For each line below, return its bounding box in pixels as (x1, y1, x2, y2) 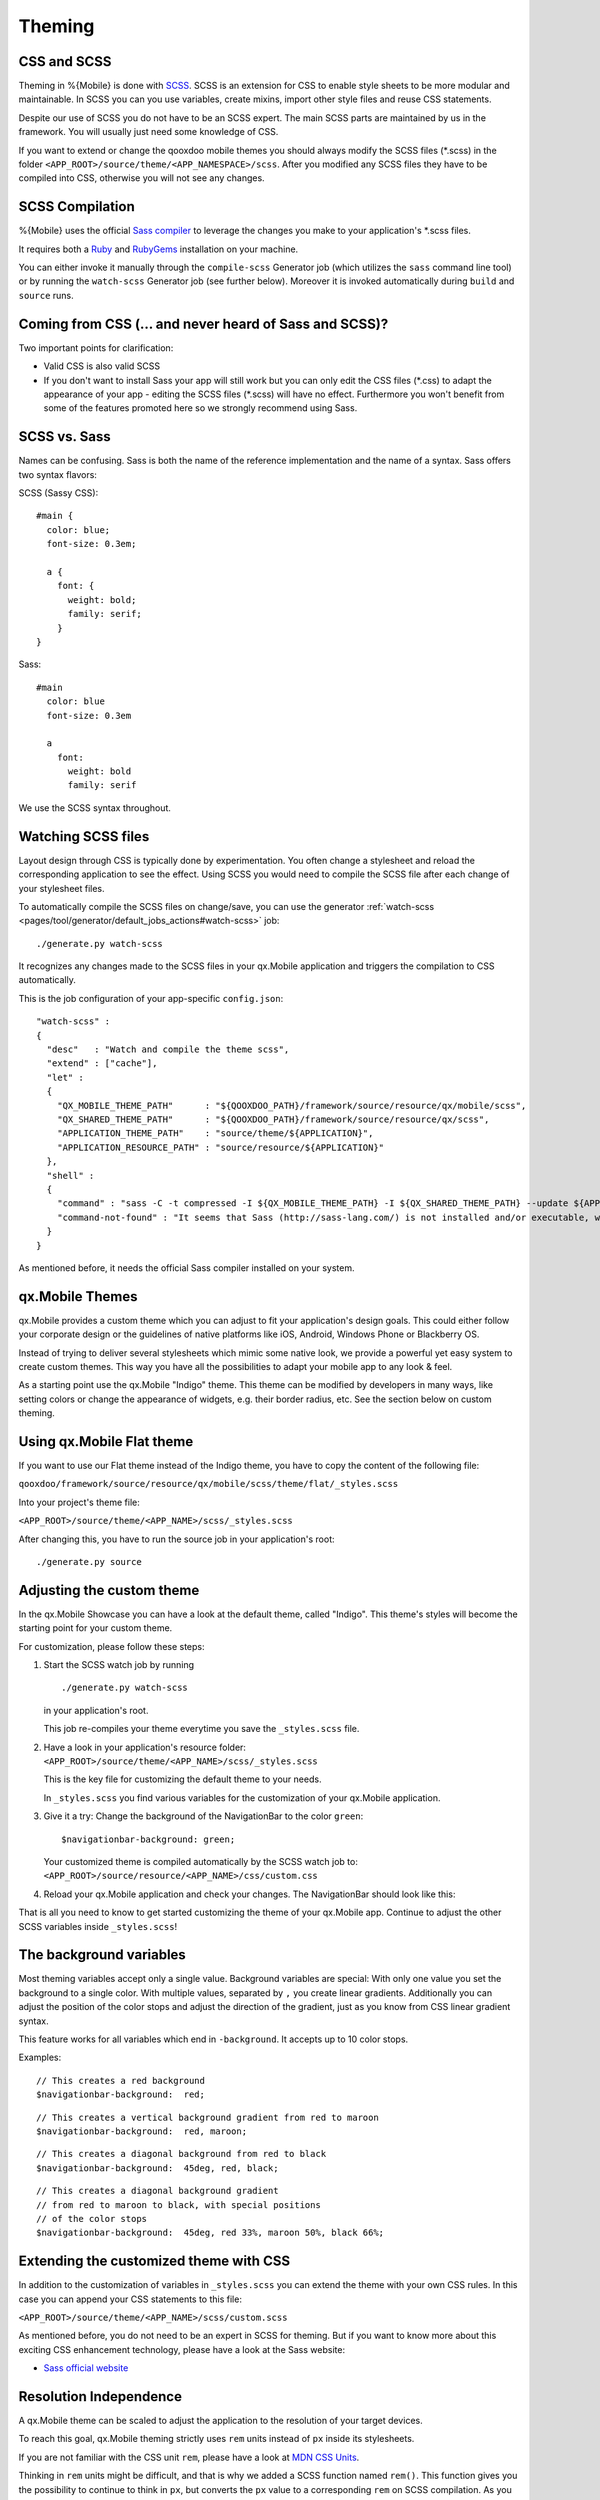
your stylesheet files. (18, 882, 105, 894)
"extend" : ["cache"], (46, 1058, 158, 1069)
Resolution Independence (18, 2388, 182, 2405)
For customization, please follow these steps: (18, 1640, 205, 1652)
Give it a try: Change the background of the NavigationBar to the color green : (43, 1810, 364, 1822)
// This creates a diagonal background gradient (36, 2185, 279, 2197)
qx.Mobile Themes (18, 1288, 139, 1305)
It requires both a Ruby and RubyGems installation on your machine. (18, 243, 299, 255)
